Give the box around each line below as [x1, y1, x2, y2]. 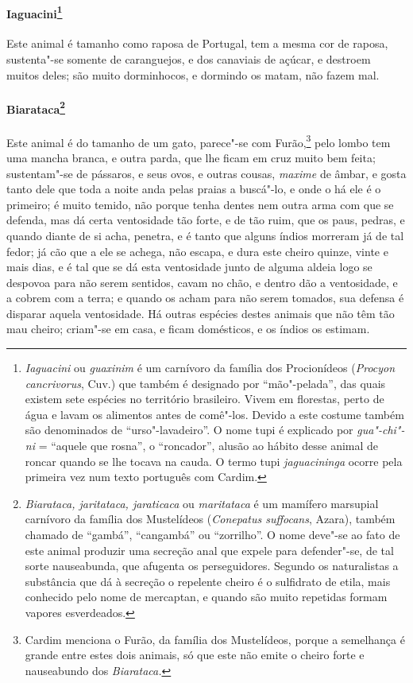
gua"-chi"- [357, 421, 405, 438]
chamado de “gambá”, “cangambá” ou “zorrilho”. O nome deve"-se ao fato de [25, 526, 400, 542]
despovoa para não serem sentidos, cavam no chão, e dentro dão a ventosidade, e [6, 274, 398, 290]
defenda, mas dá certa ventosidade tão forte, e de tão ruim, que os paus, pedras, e [6, 211, 405, 228]
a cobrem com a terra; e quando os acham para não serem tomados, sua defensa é [6, 289, 404, 306]
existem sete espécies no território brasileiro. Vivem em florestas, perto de [25, 390, 384, 407]
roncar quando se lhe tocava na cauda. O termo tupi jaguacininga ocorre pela [25, 452, 403, 469]
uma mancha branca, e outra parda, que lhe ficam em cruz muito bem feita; [6, 149, 376, 165]
